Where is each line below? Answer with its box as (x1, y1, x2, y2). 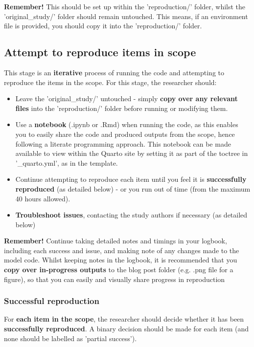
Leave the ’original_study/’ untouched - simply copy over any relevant (15, 93, 238, 104)
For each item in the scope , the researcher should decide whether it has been (4, 314, 244, 324)
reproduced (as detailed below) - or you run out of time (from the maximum (15, 183, 251, 194)
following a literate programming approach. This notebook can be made (15, 138, 231, 149)
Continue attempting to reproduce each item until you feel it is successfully (15, 174, 247, 184)
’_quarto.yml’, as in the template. (15, 157, 118, 168)
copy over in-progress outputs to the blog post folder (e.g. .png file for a (4, 264, 233, 275)
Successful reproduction (4, 295, 99, 307)
